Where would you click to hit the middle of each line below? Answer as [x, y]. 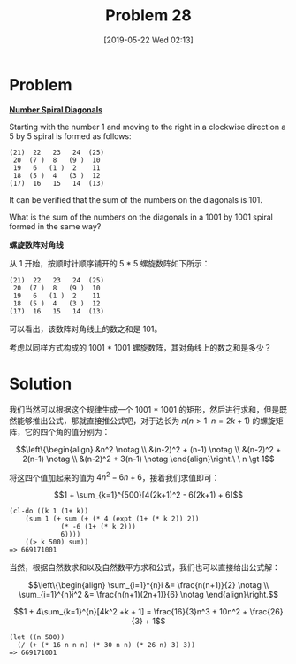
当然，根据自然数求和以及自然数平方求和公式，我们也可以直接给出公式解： [144, 567]
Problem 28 [148, 15]
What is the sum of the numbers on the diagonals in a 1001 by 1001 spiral [141, 217]
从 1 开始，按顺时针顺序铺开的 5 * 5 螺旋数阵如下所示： [110, 263]
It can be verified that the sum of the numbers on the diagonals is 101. [136, 199]
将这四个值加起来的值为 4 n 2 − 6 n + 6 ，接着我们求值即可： [114, 476]
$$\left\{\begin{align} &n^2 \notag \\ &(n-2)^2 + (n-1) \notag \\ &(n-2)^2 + [148, 449]
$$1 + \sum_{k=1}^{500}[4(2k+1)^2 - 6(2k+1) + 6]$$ [148, 495]
